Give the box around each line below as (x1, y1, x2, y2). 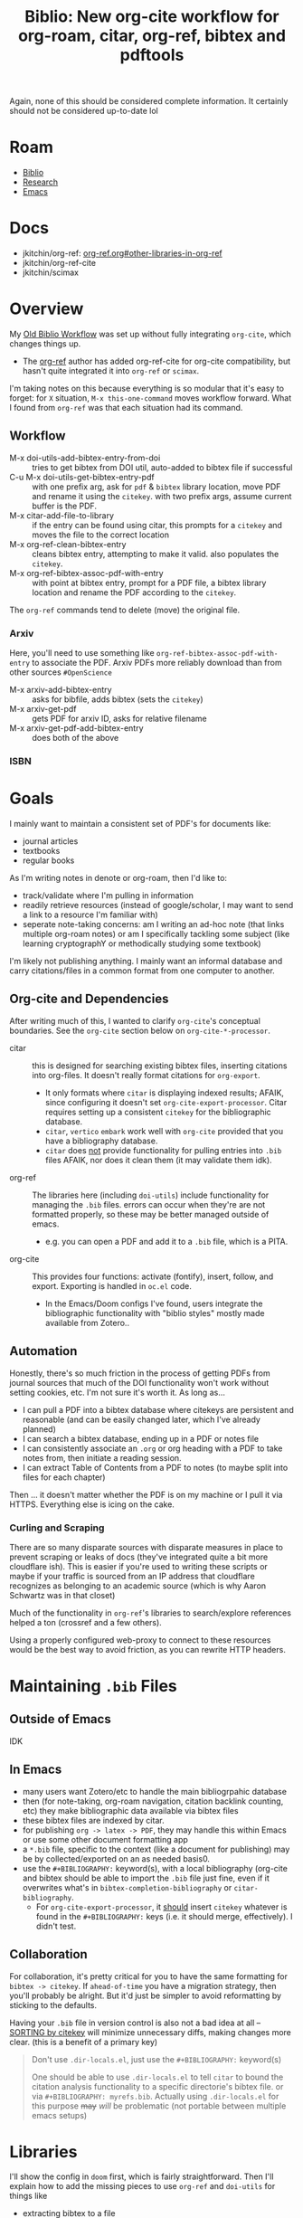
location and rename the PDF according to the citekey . (32, 586, 237, 598)
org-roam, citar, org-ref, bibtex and (17, 25, 287, 46)
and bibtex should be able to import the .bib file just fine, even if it (22, 1872, 270, 1883)
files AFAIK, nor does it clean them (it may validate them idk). (44, 1154, 273, 1165)
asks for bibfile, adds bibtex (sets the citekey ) (32, 694, 204, 705)
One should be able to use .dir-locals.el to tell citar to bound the (31, 2071, 284, 2082)
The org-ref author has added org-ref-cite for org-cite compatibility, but (22, 355, 291, 366)
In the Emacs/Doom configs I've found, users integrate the (44, 1298, 263, 1309)
